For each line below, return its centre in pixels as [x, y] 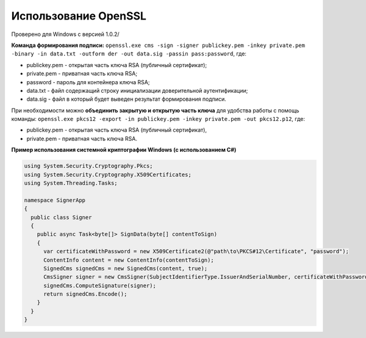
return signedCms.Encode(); [85, 294]
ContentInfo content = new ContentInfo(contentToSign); [129, 260]
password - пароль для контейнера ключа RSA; [88, 82]
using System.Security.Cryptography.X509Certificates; [108, 174]
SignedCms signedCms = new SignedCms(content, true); [126, 268]
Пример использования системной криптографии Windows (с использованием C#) [124, 150]
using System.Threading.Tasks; [71, 183]
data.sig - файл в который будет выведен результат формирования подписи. [127, 99]
